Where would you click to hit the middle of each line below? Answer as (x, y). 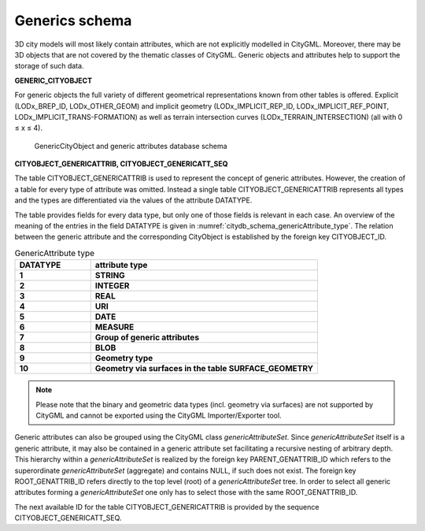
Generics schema (73, 20)
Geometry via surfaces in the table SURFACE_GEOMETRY (204, 369)
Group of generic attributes (147, 337)
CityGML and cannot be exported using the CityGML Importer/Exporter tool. (159, 415)
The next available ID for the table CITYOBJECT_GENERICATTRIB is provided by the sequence (167, 507)
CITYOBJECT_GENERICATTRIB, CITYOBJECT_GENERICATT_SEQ (121, 164)
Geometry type (124, 358)
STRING (110, 276)
